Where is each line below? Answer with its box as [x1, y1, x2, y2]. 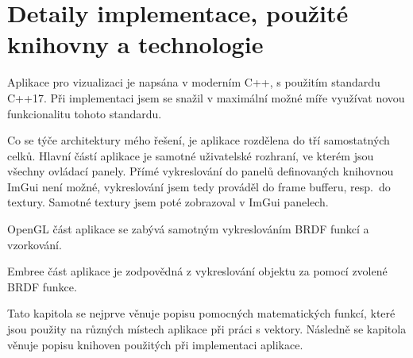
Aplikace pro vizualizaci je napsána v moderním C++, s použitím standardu [7, 74, 380, 90]
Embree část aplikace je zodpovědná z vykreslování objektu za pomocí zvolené [7, 263, 388, 279]
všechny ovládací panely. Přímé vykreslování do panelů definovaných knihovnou [7, 163, 394, 179]
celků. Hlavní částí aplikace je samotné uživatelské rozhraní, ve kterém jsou [7, 147, 374, 164]
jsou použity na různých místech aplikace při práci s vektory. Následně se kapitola [7, 321, 407, 337]
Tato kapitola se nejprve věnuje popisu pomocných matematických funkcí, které [7, 305, 396, 321]
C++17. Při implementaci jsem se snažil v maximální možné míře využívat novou [7, 89, 405, 106]
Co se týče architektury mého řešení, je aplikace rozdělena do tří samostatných [7, 132, 390, 148]
